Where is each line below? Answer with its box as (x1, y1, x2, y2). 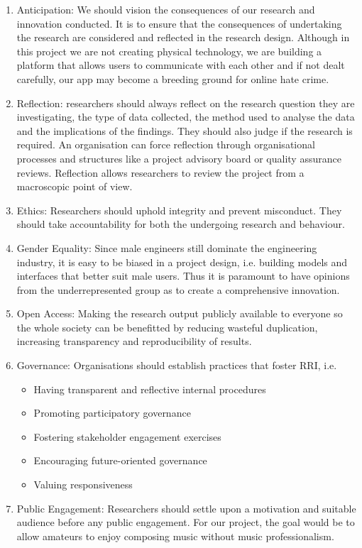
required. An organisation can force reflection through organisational (16, 137, 315, 152)
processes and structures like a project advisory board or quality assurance (16, 150, 341, 165)
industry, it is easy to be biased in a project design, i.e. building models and (16, 254, 348, 269)
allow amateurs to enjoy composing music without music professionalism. (16, 528, 334, 543)
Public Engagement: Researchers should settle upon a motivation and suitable (16, 500, 356, 515)
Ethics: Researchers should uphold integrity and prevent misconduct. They (16, 202, 342, 217)
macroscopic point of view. (16, 179, 133, 194)
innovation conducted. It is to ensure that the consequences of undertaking (16, 16, 342, 31)
